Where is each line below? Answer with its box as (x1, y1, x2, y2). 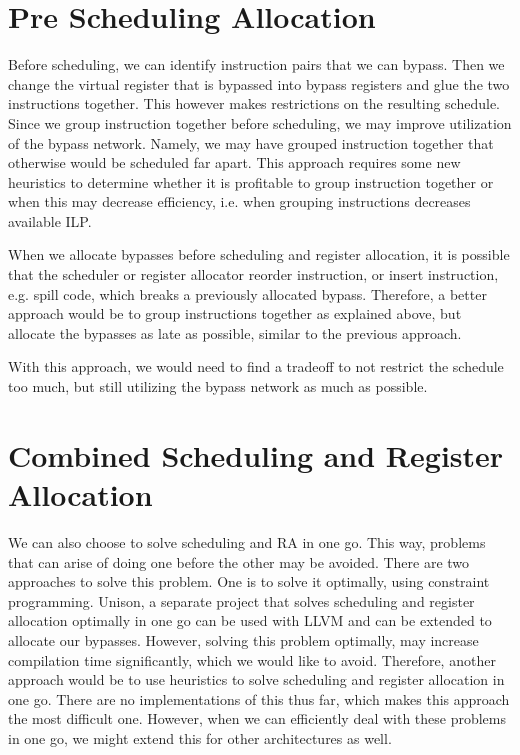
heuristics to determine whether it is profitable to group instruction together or (8, 171, 494, 192)
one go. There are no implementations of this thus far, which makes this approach (8, 688, 510, 709)
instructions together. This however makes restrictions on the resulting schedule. (8, 93, 500, 114)
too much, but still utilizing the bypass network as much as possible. (8, 376, 428, 397)
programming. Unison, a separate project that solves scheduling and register (8, 590, 475, 611)
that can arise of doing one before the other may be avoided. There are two (8, 551, 470, 572)
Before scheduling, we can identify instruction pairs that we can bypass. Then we (8, 54, 505, 75)
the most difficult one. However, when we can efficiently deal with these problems (8, 708, 507, 729)
